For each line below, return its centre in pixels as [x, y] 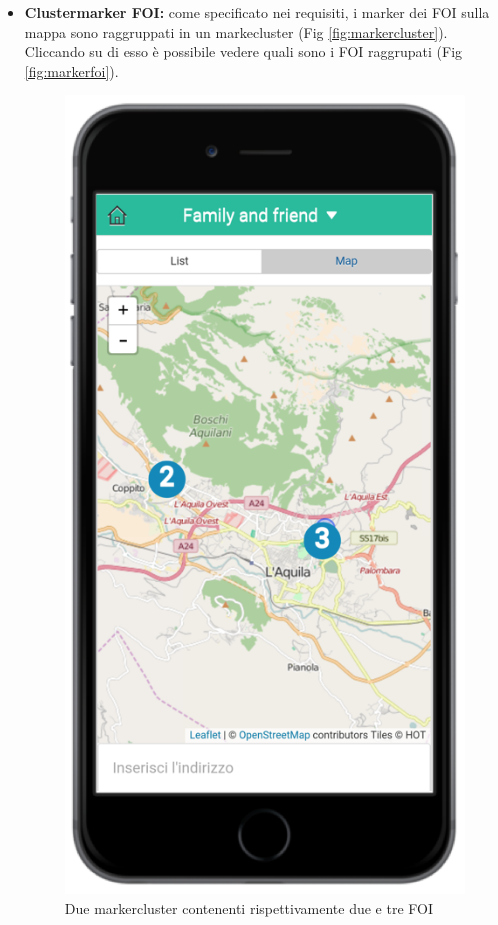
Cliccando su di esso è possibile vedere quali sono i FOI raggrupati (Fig [243, 51]
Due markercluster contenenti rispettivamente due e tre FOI [248, 907]
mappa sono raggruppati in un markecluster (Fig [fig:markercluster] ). [236, 31]
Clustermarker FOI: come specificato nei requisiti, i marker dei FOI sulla [257, 12]
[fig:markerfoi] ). [71, 70]
